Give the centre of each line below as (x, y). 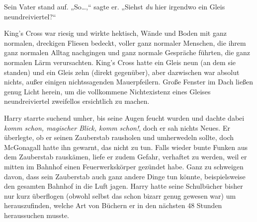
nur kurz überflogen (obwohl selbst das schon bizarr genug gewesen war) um (120, 195)
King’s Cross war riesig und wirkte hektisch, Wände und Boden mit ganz (115, 33)
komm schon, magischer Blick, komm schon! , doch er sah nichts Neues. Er (117, 127)
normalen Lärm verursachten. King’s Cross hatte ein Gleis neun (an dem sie (120, 62)
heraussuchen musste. (37, 215)
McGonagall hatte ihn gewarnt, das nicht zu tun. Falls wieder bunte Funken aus (126, 147)
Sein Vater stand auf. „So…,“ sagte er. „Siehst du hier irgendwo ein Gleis (115, 6)
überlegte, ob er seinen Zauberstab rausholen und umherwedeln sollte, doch (119, 137)
